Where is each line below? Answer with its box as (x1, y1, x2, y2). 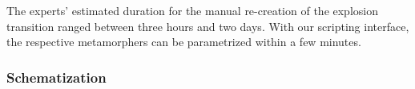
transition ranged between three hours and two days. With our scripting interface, (6, 17, 409, 34)
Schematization (6, 67, 107, 87)
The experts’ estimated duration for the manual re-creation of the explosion (6, 2, 378, 18)
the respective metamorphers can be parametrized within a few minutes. (6, 33, 361, 50)
